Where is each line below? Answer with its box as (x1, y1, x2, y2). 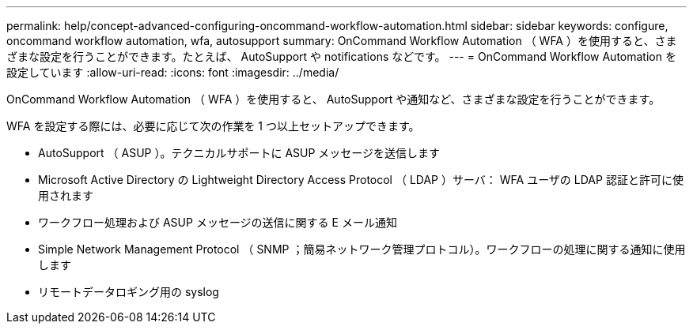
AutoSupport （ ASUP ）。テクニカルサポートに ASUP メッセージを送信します (38, 146, 441, 159)
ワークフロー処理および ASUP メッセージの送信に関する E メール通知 (38, 216, 397, 229)
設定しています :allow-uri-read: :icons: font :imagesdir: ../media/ (6, 66, 339, 79)
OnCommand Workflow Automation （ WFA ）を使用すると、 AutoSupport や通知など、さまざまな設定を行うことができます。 (6, 92, 661, 106)
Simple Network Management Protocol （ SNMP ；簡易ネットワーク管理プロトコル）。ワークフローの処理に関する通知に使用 (38, 242, 686, 256)
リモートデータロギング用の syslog (38, 285, 219, 298)
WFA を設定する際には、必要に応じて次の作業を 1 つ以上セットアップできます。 (6, 119, 420, 133)
